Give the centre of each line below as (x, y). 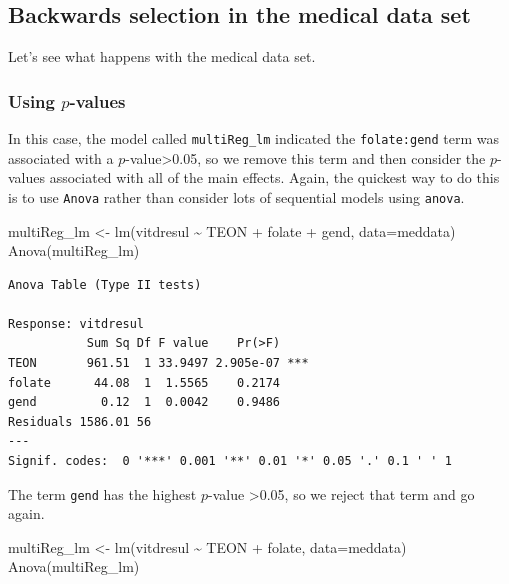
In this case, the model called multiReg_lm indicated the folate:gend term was (254, 138)
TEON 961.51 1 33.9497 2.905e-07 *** (158, 363)
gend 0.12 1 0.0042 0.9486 (144, 402)
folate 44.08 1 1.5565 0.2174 (144, 382)
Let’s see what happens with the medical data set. (162, 56)
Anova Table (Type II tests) (105, 284)
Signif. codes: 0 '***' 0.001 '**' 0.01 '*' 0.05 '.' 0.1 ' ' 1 (230, 461)
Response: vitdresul (76, 323)
